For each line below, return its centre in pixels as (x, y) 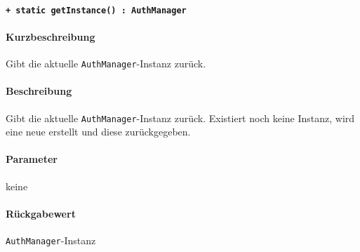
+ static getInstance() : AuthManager (96, 10)
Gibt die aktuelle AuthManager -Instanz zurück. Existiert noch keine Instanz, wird (180, 118)
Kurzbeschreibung (51, 36)
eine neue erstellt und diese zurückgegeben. (98, 132)
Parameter (32, 159)
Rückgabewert (41, 213)
